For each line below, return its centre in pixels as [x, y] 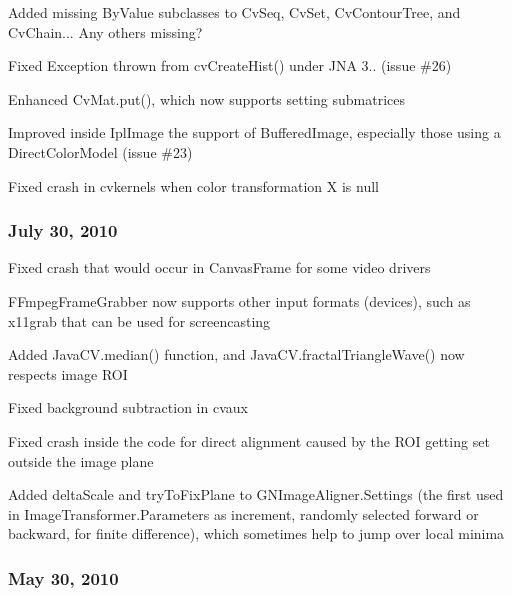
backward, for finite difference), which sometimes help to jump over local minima [256, 533]
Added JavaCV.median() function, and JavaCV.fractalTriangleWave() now [236, 354]
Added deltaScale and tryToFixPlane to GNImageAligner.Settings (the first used [256, 494]
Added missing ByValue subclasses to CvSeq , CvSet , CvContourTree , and [234, 12]
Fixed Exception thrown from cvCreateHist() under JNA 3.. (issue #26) [230, 65]
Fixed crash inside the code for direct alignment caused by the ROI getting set [249, 440]
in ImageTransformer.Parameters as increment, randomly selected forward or [243, 513]
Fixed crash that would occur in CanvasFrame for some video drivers [219, 267]
